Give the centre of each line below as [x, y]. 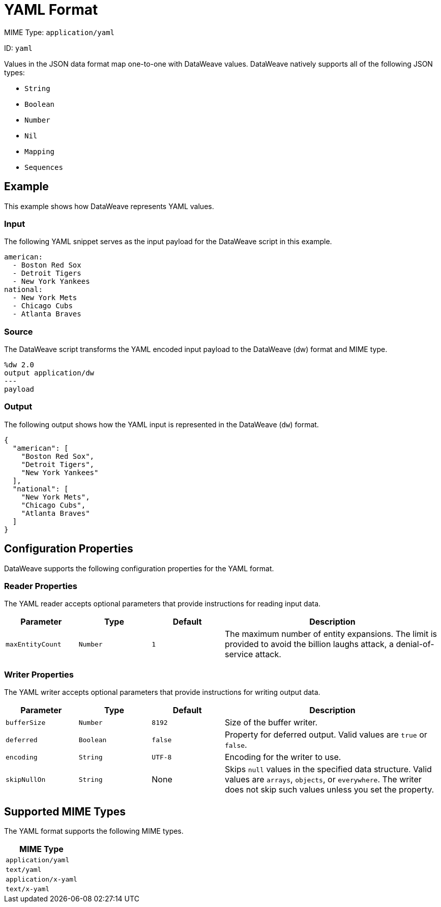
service [239, 654]
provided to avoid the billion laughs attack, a [309, 644]
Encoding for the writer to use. [283, 757]
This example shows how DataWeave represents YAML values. [109, 206]
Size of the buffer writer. [271, 723]
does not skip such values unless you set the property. [329, 790]
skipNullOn [26, 779]
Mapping [40, 151]
